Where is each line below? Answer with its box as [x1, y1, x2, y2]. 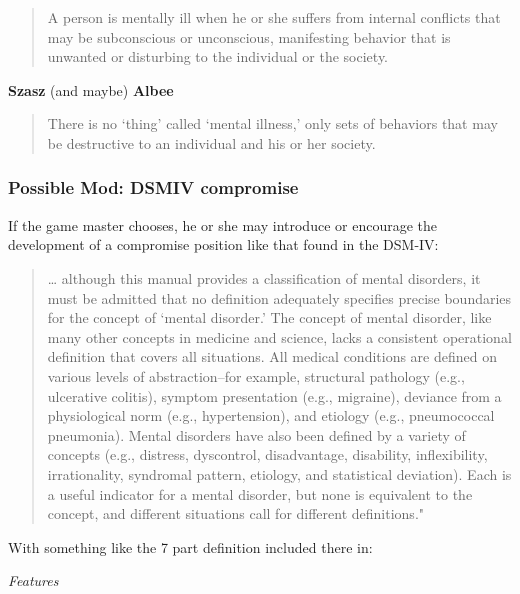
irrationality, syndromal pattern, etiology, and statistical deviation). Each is [47, 463, 512, 484]
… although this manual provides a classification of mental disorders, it [47, 267, 481, 288]
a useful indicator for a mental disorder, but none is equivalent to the [47, 483, 473, 504]
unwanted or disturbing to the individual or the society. [47, 46, 389, 67]
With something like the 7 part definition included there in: [8, 536, 373, 557]
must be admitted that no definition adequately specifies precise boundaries [47, 287, 512, 308]
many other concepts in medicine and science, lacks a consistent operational [47, 326, 512, 347]
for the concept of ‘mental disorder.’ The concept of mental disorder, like [47, 307, 492, 328]
